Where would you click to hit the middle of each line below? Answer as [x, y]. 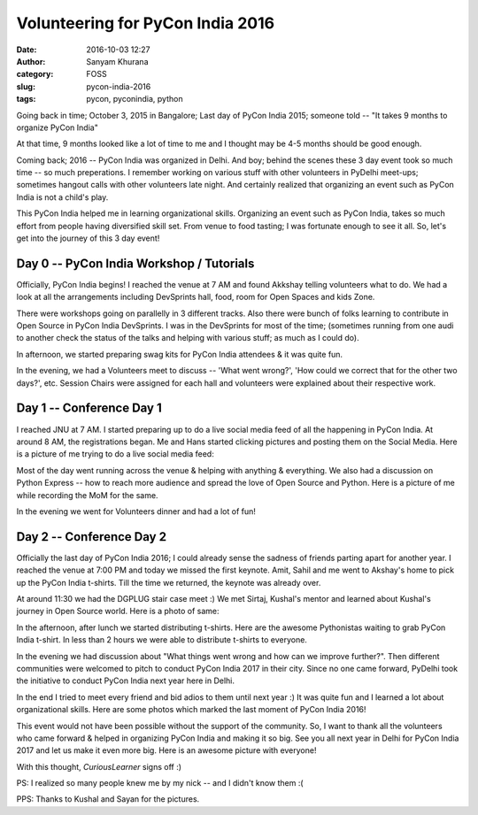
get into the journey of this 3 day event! [88, 238]
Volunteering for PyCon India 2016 [145, 23]
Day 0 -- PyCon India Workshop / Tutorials [135, 263]
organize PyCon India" [58, 127]
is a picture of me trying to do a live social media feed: [115, 454]
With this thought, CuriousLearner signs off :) [99, 766]
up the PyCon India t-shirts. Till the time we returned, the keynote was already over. [169, 582]
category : [35, 74]
